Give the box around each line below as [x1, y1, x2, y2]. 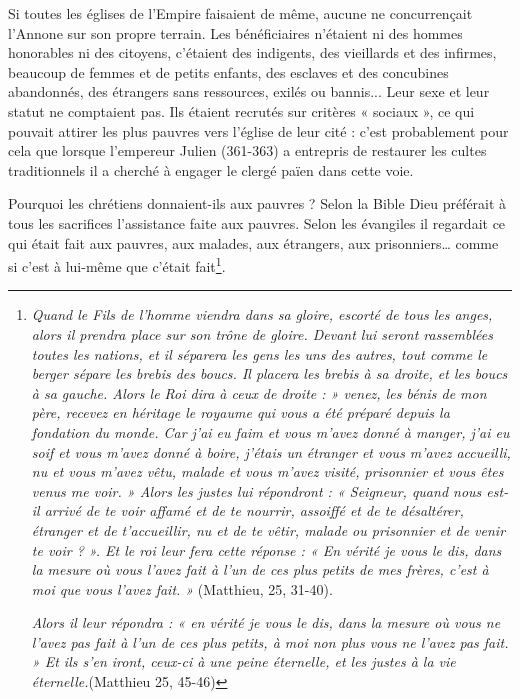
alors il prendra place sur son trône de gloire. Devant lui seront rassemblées [31, 323, 493, 344]
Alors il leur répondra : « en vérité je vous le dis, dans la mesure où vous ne [31, 612, 501, 633]
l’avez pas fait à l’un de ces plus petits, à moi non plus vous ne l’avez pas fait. [31, 631, 509, 652]
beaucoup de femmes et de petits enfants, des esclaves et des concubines [8, 61, 449, 82]
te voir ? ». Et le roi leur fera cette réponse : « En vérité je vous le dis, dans [31, 539, 502, 560]
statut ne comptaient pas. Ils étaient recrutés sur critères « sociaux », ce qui [8, 100, 475, 121]
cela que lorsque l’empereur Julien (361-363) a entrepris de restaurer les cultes [8, 140, 487, 161]
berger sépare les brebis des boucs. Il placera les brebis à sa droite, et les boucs [31, 363, 508, 384]
